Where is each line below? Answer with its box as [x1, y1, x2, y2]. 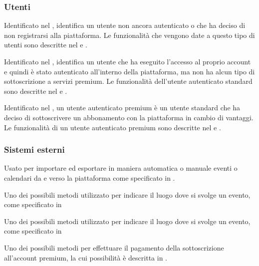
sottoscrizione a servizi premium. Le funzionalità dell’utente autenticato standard [4, 76, 253, 86]
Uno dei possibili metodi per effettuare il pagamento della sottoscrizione [4, 242, 224, 253]
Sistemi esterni [4, 143, 65, 156]
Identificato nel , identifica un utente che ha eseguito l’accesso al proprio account [4, 56, 251, 66]
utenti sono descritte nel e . [4, 39, 88, 50]
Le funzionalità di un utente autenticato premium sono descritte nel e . [4, 122, 221, 132]
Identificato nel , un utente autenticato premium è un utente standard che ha [4, 102, 241, 113]
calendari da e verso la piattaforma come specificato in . [4, 172, 175, 183]
